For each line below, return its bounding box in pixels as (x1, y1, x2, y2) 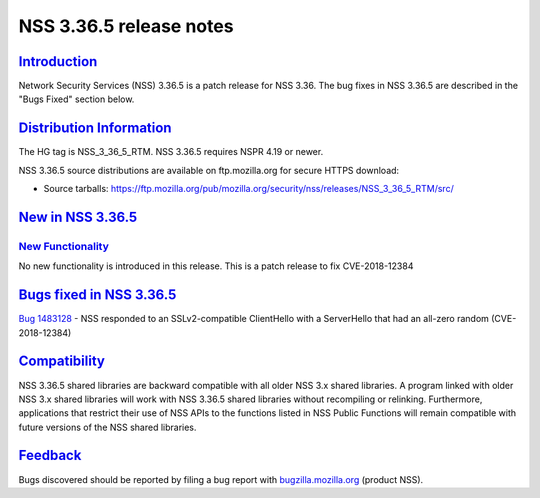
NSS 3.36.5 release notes (18, 15, 234, 37)
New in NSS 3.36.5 (18, 208, 138, 225)
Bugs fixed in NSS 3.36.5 (18, 286, 177, 304)
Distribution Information (18, 120, 172, 137)
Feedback (18, 447, 82, 464)
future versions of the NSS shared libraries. (18, 421, 197, 433)
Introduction (18, 53, 98, 70)
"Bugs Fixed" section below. (18, 93, 135, 105)
